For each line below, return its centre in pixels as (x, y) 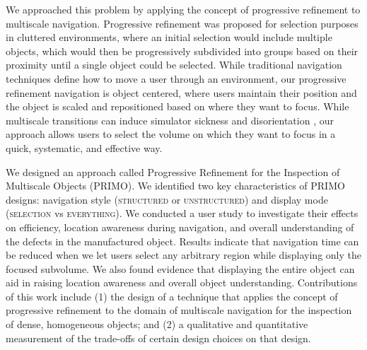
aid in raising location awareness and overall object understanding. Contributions (182, 282)
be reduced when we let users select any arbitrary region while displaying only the (183, 255)
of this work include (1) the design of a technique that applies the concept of (172, 296)
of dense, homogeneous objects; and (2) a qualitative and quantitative (157, 324)
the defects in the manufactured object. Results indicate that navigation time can (182, 241)
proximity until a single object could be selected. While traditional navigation (174, 65)
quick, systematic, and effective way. (84, 147)
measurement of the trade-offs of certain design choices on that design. (158, 338)
